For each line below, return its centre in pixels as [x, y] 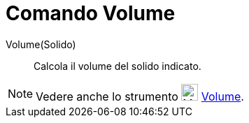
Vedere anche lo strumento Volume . [140, 96]
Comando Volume [91, 13]
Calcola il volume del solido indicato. [118, 66]
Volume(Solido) [41, 44]
